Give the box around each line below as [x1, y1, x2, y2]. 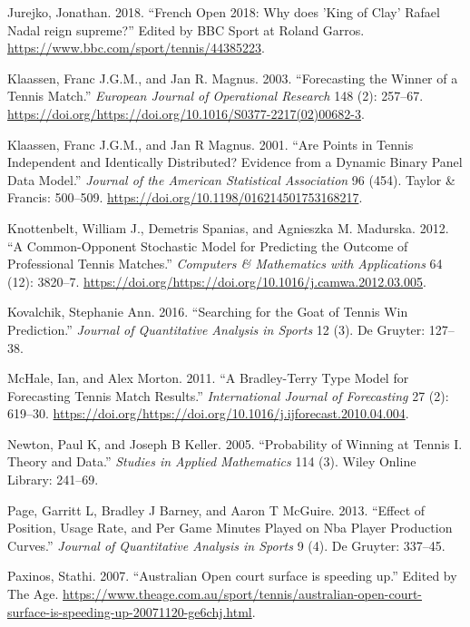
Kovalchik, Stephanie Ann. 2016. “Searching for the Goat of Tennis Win [7, 302, 408, 321]
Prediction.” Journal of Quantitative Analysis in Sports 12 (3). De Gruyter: [7, 319, 426, 338]
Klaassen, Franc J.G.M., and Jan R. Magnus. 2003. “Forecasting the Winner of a [7, 68, 458, 87]
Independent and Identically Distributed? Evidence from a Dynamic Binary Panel [7, 152, 463, 171]
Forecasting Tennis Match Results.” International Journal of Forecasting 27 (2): [7, 386, 449, 405]
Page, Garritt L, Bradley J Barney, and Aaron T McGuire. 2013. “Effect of [7, 500, 426, 519]
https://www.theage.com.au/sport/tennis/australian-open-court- [63, 584, 423, 603]
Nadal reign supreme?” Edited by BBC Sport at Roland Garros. [7, 20, 365, 39]
